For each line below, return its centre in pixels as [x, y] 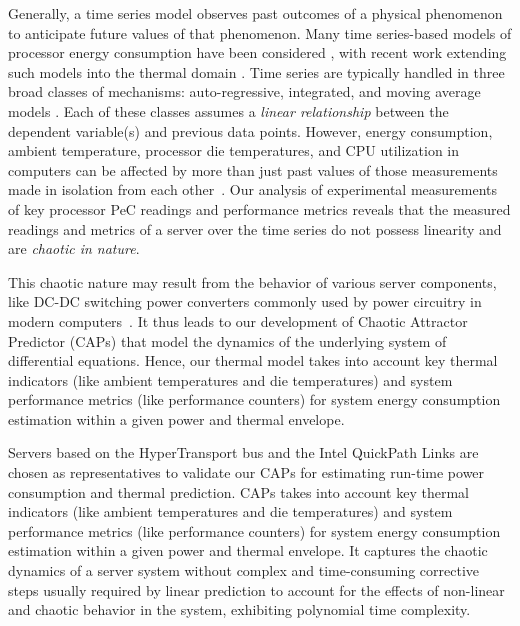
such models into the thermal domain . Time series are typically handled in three [256, 71]
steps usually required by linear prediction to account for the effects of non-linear [256, 589]
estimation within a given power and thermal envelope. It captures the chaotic [248, 550]
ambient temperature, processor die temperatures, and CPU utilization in [234, 150]
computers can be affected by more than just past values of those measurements [253, 169]
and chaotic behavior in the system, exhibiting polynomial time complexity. [239, 609]
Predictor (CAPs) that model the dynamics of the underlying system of [227, 340]
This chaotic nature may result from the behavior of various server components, [252, 281]
